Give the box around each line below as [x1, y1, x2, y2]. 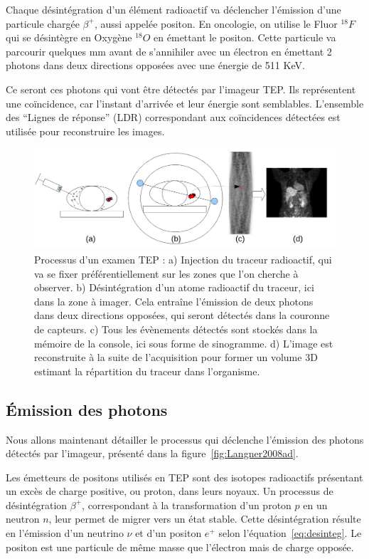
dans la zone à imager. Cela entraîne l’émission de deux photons [34, 293, 314, 308]
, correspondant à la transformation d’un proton [82, 497, 292, 512]
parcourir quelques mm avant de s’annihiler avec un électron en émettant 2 [6, 43, 332, 58]
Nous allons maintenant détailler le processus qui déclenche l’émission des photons [6, 432, 364, 446]
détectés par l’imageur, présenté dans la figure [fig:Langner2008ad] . [6, 446, 299, 461]
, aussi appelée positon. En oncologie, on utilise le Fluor [94, 16, 338, 31]
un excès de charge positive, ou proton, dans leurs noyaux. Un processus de [6, 484, 333, 498]
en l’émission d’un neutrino [6, 526, 124, 540]
